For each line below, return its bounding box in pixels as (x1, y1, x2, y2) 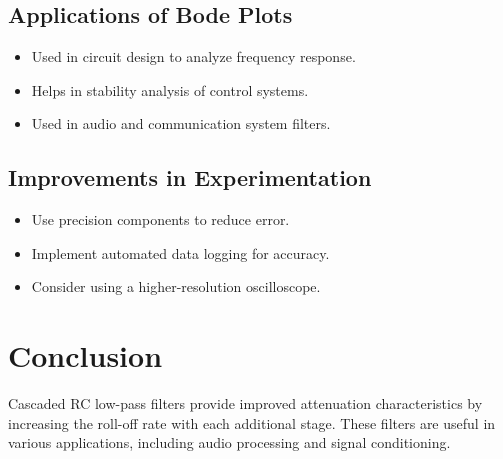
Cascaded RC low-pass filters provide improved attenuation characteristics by (8, 393, 483, 414)
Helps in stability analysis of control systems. (31, 79, 309, 100)
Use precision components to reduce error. (31, 209, 290, 230)
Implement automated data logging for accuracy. (31, 242, 330, 263)
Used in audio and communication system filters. (31, 113, 331, 134)
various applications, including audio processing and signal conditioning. (8, 432, 451, 453)
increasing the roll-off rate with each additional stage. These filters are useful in (8, 412, 496, 433)
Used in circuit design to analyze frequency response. (31, 46, 356, 67)
